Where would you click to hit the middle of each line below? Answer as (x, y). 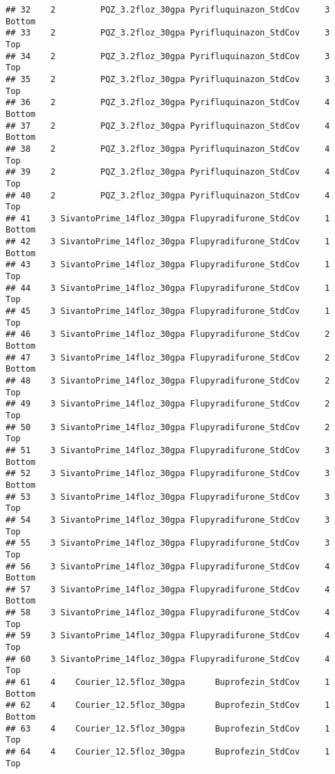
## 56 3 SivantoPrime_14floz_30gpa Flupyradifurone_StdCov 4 (168, 566)
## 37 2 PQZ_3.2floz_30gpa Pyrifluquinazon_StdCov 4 (168, 126)
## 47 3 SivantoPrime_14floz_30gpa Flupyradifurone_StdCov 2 (168, 357)
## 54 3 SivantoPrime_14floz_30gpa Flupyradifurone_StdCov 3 (168, 520)
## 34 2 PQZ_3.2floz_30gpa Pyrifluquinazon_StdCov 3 (168, 56)
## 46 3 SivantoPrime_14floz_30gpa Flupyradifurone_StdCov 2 (168, 334)
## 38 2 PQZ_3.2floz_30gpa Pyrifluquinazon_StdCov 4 (168, 149)
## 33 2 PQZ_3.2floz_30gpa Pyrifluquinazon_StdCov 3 (168, 33)
